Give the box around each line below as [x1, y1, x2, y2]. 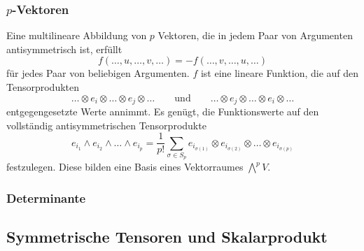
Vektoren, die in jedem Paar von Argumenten [157, 28, 353, 43]
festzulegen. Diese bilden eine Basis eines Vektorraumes [6, 159, 244, 174]
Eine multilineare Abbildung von [6, 28, 147, 43]
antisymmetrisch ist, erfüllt [6, 41, 122, 56]
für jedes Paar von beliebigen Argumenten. [6, 66, 190, 80]
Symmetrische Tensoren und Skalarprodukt [6, 226, 328, 248]
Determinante [6, 189, 86, 206]
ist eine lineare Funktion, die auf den [200, 66, 359, 80]
